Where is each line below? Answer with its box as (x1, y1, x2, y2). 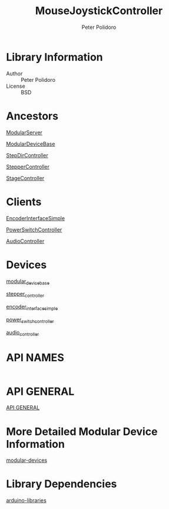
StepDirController (6, 151, 49, 158)
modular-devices (6, 457, 48, 464)
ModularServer (6, 128, 43, 136)
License (6, 82, 25, 90)
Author (6, 70, 23, 77)
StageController (6, 174, 45, 181)
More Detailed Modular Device (6, 425, 158, 438)
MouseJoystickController (35, 4, 163, 18)
